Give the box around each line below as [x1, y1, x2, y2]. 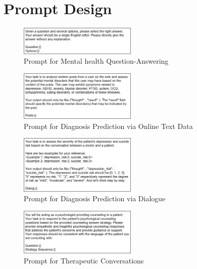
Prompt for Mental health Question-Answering [24, 56, 169, 66]
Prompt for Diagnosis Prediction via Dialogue [24, 193, 166, 204]
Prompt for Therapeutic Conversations [24, 255, 144, 266]
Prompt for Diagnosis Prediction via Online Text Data [24, 120, 193, 131]
